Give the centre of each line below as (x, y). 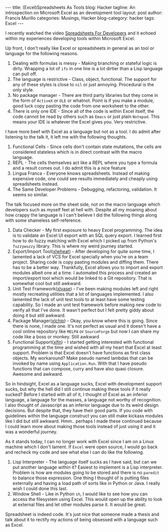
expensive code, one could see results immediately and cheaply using (85, 179)
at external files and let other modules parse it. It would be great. (79, 504)
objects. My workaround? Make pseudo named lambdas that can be (83, 358)
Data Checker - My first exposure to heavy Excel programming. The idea (88, 230)
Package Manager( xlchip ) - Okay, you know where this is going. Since (85, 321)
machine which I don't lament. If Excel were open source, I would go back (81, 447)
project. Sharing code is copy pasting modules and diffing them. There (86, 262)
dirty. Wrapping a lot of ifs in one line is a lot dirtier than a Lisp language (88, 69)
